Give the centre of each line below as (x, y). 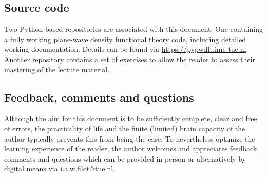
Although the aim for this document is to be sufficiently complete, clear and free (131, 118)
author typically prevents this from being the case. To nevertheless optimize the (130, 138)
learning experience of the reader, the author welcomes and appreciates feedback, (132, 149)
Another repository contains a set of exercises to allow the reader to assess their (130, 59)
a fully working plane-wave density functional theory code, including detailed (125, 39)
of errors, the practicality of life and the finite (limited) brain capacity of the (125, 128)
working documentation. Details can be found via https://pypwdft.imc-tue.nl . (126, 49)
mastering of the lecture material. (57, 69)
